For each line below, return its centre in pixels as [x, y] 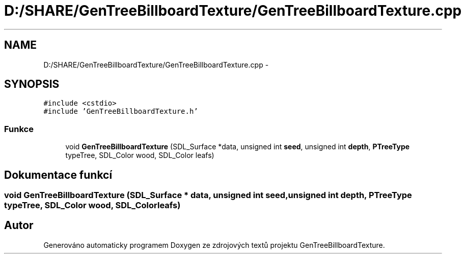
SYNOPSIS [32, 84]
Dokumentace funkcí [58, 175]
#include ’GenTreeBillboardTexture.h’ [121, 111]
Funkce [19, 129]
